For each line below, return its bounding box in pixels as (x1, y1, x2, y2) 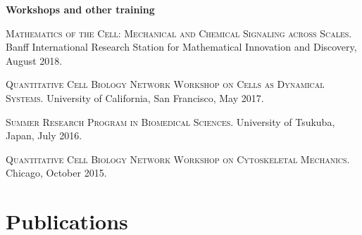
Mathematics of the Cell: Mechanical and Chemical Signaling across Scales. (6, 25, 352, 40)
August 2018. (6, 53, 63, 68)
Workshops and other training (6, 2, 155, 16)
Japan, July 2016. (6, 128, 82, 143)
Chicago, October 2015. (6, 165, 107, 180)
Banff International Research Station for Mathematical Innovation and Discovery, (6, 39, 357, 54)
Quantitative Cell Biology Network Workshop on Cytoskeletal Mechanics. (6, 151, 350, 166)
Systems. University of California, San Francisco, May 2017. (6, 90, 264, 105)
